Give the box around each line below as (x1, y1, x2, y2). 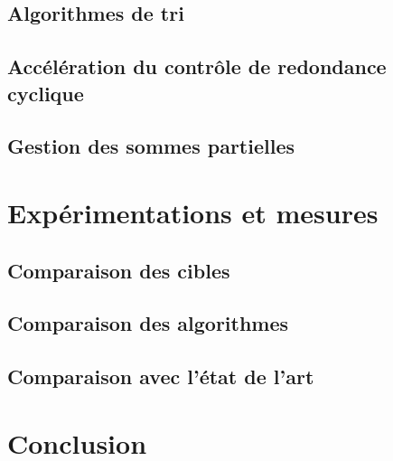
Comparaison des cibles (7, 256, 230, 284)
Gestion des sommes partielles (7, 132, 295, 160)
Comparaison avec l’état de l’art (7, 362, 314, 390)
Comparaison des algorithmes (7, 309, 289, 337)
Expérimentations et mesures (7, 193, 379, 230)
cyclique (7, 79, 84, 107)
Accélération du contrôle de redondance (7, 52, 387, 80)
